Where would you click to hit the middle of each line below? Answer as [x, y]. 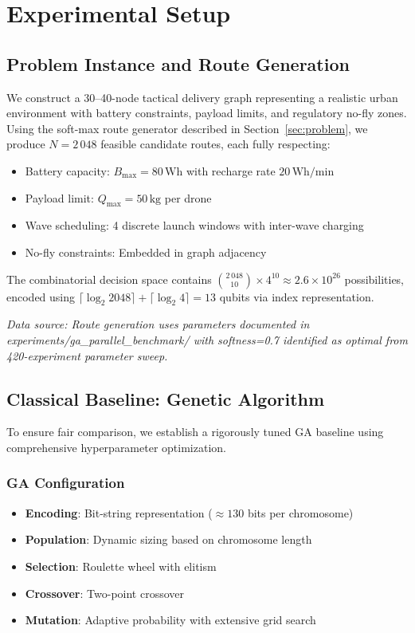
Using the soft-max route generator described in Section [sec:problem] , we [187, 128]
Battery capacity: [67, 170]
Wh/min [313, 172]
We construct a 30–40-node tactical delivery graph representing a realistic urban [202, 97]
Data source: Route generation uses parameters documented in [158, 324]
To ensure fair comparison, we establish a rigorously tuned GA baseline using [195, 432]
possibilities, [374, 279]
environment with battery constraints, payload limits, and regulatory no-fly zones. [207, 113]
